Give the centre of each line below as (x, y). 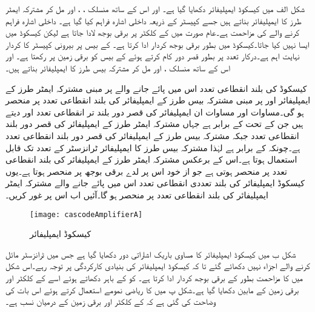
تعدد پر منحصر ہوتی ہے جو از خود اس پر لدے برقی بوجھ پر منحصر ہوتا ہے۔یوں (146, 171)
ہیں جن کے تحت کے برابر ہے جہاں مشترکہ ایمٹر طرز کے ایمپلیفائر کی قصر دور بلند (154, 124)
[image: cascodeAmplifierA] (86, 214)
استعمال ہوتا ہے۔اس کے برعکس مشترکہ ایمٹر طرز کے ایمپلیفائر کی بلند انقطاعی (151, 159)
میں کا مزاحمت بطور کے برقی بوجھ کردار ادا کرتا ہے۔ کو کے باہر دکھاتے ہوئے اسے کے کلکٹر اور (154, 277)
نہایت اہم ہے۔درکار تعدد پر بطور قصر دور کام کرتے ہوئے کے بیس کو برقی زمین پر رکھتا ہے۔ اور (153, 56)
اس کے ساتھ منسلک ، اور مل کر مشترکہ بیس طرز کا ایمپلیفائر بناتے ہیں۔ (118, 67)
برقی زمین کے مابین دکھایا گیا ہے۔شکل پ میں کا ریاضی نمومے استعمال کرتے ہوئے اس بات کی (152, 289)
